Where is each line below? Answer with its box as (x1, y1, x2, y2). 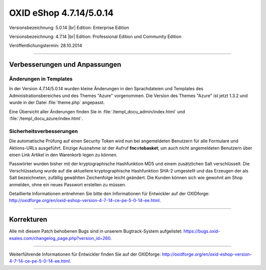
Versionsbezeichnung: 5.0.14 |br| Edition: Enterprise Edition (9, 25, 130, 31)
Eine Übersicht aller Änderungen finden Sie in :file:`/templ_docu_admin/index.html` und (9, 108, 185, 114)
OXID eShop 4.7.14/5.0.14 (9, 7, 114, 18)
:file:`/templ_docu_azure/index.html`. (9, 116, 83, 122)
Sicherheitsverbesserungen (9, 128, 78, 135)
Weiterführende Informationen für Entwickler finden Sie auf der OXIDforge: (9, 251, 161, 257)
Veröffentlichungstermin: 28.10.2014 (9, 42, 82, 49)
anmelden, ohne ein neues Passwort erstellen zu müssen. (9, 181, 127, 187)
